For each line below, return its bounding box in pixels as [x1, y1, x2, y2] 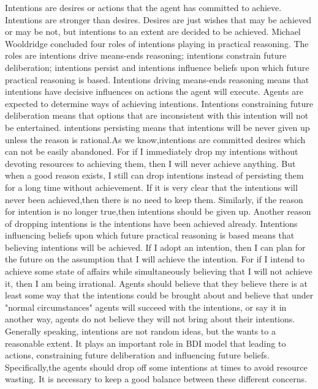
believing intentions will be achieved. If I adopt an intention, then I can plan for [5, 240, 306, 253]
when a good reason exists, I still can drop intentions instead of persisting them [5, 169, 304, 182]
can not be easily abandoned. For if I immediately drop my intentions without [5, 145, 298, 158]
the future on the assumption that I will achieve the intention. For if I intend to [5, 253, 305, 265]
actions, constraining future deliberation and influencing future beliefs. [5, 349, 270, 361]
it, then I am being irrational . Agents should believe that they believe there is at [5, 276, 308, 289]
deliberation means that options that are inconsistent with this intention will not [5, 109, 309, 122]
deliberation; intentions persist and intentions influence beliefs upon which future [5, 61, 309, 73]
